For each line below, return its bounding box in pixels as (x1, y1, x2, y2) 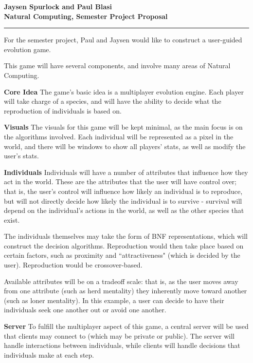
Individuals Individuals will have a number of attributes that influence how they (4, 167, 248, 177)
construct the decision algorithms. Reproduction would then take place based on (4, 240, 244, 250)
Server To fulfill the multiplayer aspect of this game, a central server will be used (4, 321, 249, 331)
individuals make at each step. (4, 349, 94, 360)
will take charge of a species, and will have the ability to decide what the (4, 96, 221, 106)
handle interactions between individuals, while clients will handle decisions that (4, 340, 240, 350)
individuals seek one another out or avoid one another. (4, 305, 166, 315)
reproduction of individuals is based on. (4, 105, 122, 115)
